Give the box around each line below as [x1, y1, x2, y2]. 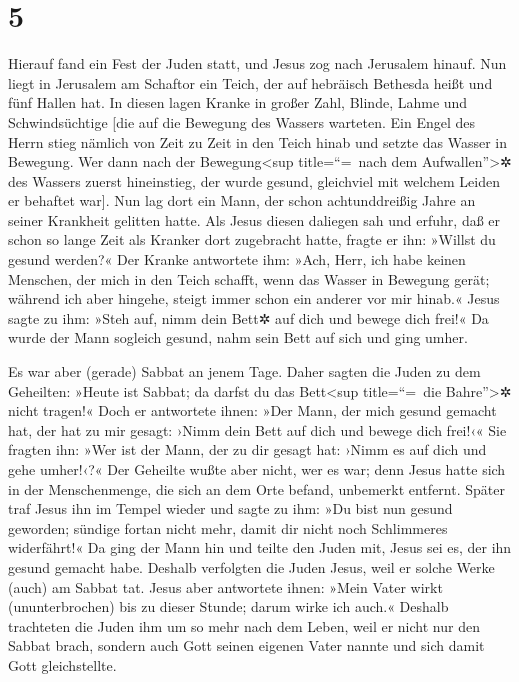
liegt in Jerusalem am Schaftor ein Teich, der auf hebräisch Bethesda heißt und [8, 72, 493, 93]
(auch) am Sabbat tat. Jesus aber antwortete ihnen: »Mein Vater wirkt [8, 576, 443, 597]
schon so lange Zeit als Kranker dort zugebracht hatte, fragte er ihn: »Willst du [8, 229, 496, 250]
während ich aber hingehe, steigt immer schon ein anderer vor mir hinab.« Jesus [8, 288, 500, 309]
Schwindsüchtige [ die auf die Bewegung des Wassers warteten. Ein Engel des [8, 111, 476, 132]
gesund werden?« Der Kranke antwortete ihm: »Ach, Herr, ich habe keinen [8, 249, 466, 270]
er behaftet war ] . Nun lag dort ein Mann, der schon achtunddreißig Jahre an [8, 190, 476, 211]
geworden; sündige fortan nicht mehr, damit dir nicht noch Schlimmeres [8, 517, 448, 538]
